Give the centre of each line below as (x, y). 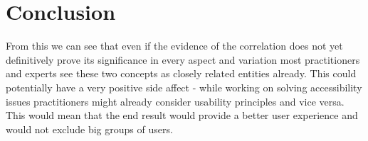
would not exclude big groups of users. (89, 129)
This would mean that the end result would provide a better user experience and (182, 115)
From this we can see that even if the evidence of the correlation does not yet (174, 46)
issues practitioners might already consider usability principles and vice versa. (175, 101)
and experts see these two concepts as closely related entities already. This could (181, 73)
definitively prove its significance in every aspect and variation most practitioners (183, 59)
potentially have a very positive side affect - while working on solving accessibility (184, 87)
